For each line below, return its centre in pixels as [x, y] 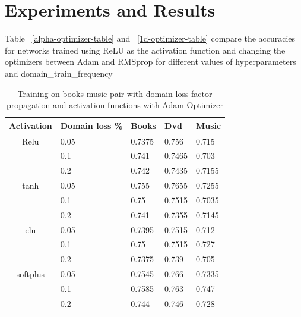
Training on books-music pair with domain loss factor [115, 93]
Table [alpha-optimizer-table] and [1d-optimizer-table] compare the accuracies [150, 38]
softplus [30, 274]
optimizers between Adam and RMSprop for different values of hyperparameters [150, 62]
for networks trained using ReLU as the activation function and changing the [145, 50]
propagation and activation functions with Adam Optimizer [115, 105]
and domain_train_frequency [59, 73]
